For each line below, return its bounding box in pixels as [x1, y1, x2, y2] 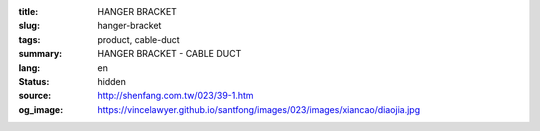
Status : [18, 75, 50, 87]
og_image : [18, 103, 64, 115]
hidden [97, 75, 127, 87]
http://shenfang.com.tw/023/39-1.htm [97, 90, 254, 102]
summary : [18, 48, 63, 60]
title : [18, 6, 39, 17]
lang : [18, 61, 41, 74]
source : [18, 90, 52, 102]
